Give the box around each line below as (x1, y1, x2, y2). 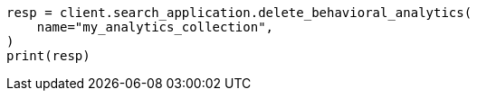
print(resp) (6, 49, 91, 63)
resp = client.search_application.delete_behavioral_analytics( (6, 5, 472, 20)
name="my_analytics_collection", (36, 20, 274, 34)
